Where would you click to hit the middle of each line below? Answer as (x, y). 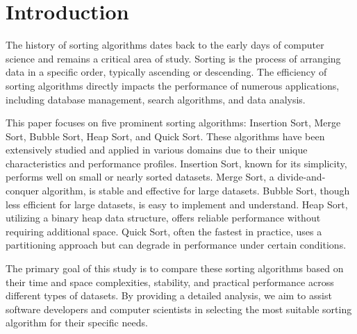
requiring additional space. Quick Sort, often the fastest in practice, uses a (164, 231)
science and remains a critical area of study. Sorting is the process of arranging (173, 58)
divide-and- (301, 177)
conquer (22, 191)
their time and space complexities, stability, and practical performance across (170, 282)
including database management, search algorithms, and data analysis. (156, 99)
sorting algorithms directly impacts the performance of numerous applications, (173, 85)
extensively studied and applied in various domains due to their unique (157, 150)
